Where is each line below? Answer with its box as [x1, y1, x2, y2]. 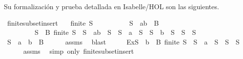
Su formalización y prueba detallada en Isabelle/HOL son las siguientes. [4, 1, 219, 11]
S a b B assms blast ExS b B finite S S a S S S [7, 36, 240, 46]
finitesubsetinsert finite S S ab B [7, 17, 159, 28]
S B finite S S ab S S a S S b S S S [34, 27, 196, 37]
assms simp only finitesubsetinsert [23, 46, 134, 56]
